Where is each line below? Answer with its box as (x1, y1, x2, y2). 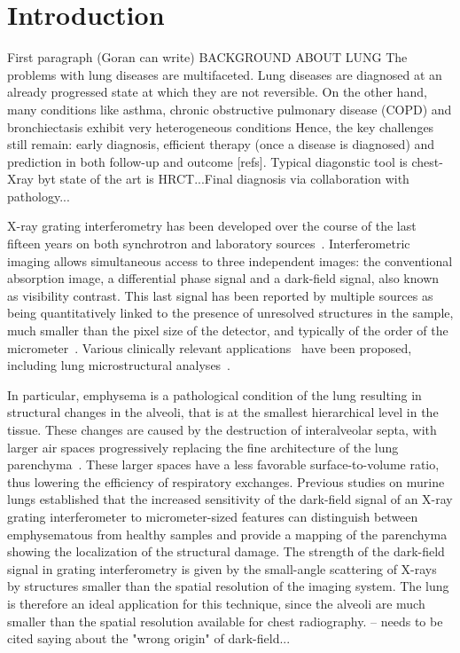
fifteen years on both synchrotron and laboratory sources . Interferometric (7, 234, 410, 253)
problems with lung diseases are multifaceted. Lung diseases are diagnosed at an (7, 65, 442, 83)
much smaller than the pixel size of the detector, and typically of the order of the (7, 321, 448, 340)
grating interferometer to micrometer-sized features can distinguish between (7, 507, 418, 525)
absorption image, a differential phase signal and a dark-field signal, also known (7, 269, 440, 287)
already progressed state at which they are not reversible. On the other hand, (7, 83, 427, 101)
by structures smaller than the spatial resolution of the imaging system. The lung (7, 577, 449, 595)
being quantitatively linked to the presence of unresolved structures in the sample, (7, 303, 454, 322)
